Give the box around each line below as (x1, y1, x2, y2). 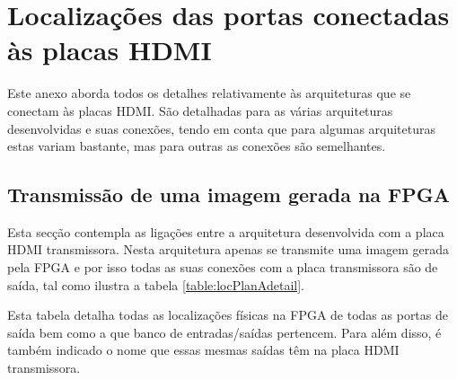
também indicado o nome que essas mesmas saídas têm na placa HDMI (7, 340, 400, 359)
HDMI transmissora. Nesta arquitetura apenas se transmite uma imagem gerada (7, 240, 450, 259)
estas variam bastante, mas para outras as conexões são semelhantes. (7, 137, 386, 155)
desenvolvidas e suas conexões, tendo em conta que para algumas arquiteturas (7, 119, 436, 137)
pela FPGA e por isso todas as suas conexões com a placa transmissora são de (7, 258, 438, 277)
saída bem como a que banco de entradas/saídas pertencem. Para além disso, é (7, 323, 442, 341)
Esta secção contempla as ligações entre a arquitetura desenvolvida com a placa (7, 222, 444, 241)
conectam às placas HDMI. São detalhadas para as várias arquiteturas (7, 101, 393, 119)
